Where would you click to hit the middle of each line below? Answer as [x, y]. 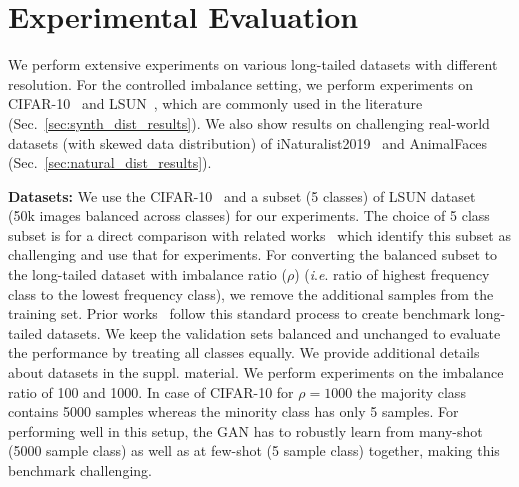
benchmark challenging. [80, 470]
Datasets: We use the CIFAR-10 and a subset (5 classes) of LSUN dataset [242, 195]
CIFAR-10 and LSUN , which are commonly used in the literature [215, 103]
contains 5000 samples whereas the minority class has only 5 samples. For [233, 411]
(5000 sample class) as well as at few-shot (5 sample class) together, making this [254, 450]
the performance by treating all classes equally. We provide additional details [244, 352]
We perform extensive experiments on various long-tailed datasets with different [253, 64]
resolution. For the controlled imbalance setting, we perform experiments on [240, 83]
